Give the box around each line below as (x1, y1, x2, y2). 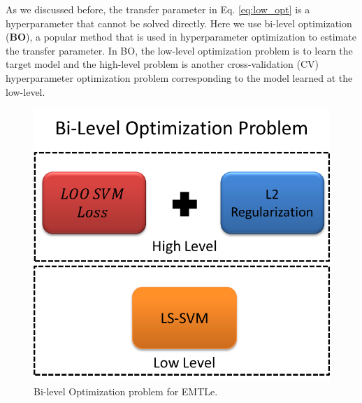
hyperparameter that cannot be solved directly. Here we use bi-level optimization (6, 15, 352, 30)
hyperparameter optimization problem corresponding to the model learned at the (6, 70, 353, 85)
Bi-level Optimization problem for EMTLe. (34, 384, 218, 399)
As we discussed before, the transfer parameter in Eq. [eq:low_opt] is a (6, 2, 310, 16)
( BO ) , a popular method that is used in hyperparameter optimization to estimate (6, 29, 356, 44)
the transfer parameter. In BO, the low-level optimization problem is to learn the (6, 43, 353, 57)
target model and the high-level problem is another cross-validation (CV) (6, 57, 319, 71)
